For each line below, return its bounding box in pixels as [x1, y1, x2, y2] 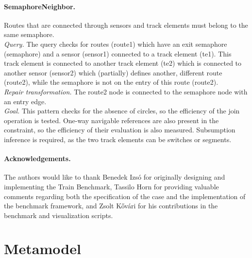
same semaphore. [4, 29, 54, 39]
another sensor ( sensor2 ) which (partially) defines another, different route [4, 67, 222, 77]
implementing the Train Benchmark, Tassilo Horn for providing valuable [4, 181, 219, 191]
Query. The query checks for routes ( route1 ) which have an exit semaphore [4, 38, 227, 49]
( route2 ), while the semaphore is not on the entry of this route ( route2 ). [4, 77, 218, 87]
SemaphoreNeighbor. [4, 1, 76, 11]
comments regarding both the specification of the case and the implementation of [4, 191, 246, 201]
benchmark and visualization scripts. [4, 210, 113, 220]
